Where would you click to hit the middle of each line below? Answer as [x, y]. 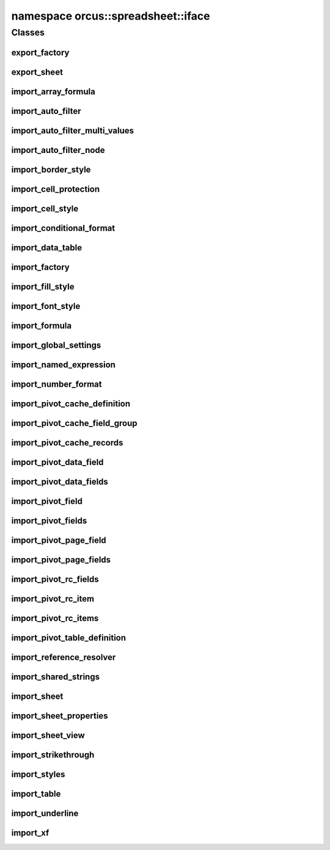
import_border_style [51, 169]
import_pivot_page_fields [61, 560]
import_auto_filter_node [58, 150]
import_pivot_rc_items [55, 618]
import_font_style [46, 306]
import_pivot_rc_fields [55, 579]
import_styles [38, 774]
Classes [28, 32]
